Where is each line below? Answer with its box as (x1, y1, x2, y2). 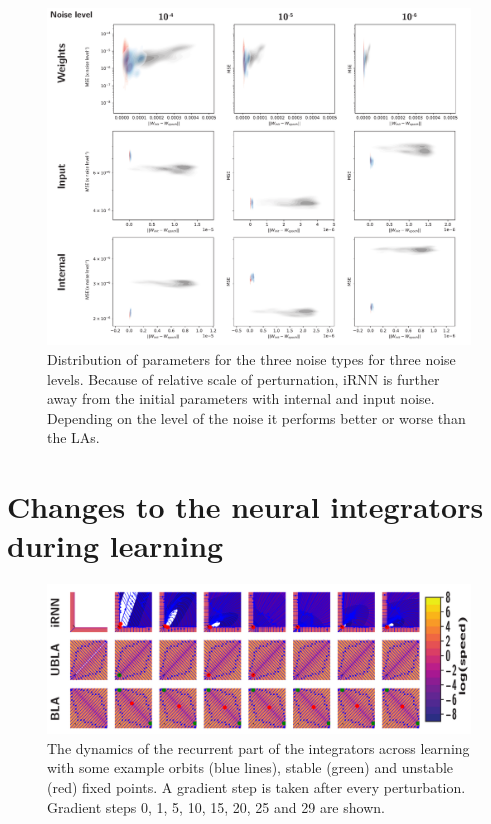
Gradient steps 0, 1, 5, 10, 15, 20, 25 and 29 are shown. (47, 796, 385, 817)
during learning (7, 525, 224, 566)
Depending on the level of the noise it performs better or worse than (47, 407, 466, 428)
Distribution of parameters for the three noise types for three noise (47, 349, 456, 370)
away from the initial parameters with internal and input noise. (47, 388, 435, 409)
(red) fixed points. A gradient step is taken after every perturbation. (47, 777, 466, 797)
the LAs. (47, 427, 100, 448)
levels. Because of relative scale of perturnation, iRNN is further (47, 368, 440, 389)
